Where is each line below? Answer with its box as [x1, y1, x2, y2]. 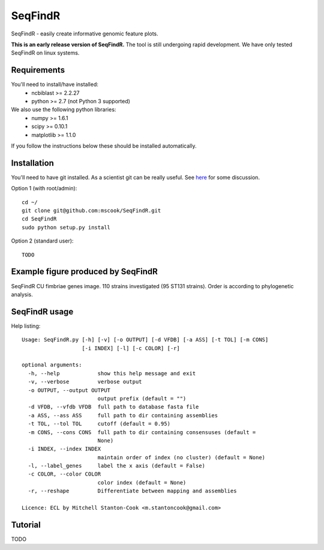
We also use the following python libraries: [11, 106, 116, 113]
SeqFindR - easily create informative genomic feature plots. [11, 30, 158, 37]
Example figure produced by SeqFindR [11, 267, 158, 277]
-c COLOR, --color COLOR [28, 471, 101, 477]
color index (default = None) [97, 479, 187, 486]
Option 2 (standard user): [11, 237, 74, 244]
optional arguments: [22, 361, 82, 369]
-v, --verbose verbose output [28, 378, 142, 385]
